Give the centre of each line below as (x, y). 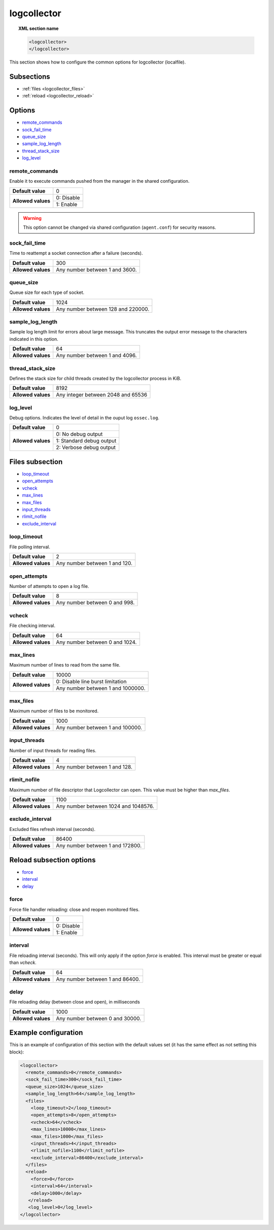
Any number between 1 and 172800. (99, 846)
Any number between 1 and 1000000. (101, 688)
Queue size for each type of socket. (47, 292)
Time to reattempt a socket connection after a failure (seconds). (76, 253)
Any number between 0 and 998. (95, 603)
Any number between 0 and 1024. (96, 642)
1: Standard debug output (86, 441)
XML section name (39, 28)
